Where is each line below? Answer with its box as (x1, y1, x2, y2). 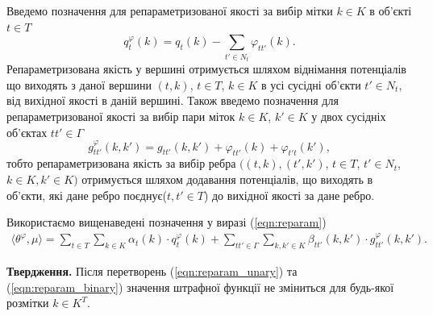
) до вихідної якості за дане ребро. (203, 186, 375, 203)
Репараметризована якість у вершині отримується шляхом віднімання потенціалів (6, 60, 406, 77)
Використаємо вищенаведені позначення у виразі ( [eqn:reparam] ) (6, 214, 327, 231)
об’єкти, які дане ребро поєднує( (6, 186, 167, 203)
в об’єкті (369, 2, 412, 19)
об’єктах (6, 123, 48, 140)
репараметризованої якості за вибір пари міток (6, 107, 235, 124)
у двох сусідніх (311, 107, 386, 124)
